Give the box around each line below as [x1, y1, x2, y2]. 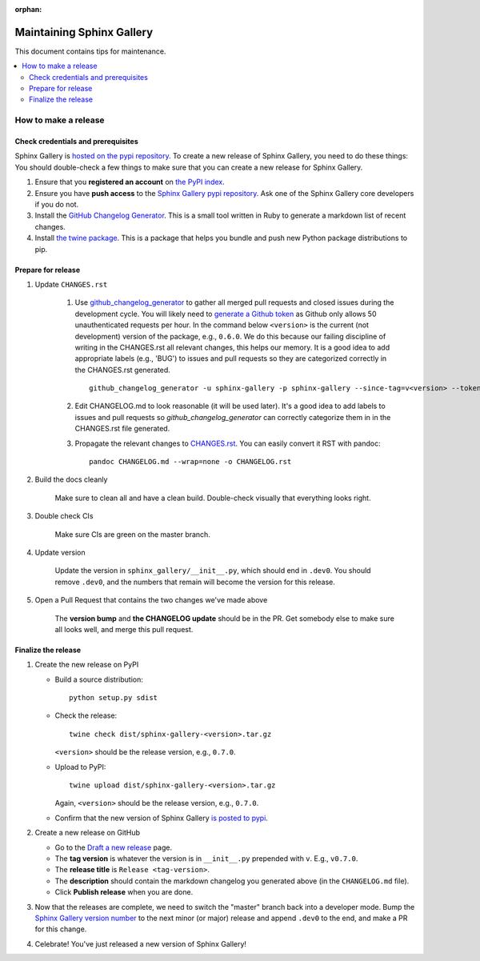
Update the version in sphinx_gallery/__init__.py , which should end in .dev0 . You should [54, 566, 371, 575]
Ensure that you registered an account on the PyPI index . [34, 177, 225, 187]
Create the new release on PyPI [34, 660, 139, 670]
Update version [34, 547, 86, 557]
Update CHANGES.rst [34, 279, 108, 289]
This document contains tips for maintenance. [14, 46, 166, 56]
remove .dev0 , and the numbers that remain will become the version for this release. [54, 577, 336, 587]
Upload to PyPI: [54, 762, 106, 771]
